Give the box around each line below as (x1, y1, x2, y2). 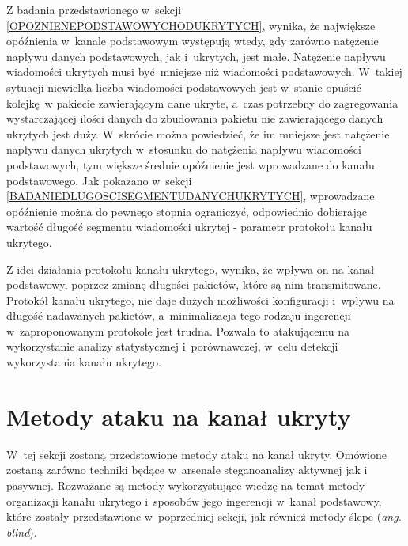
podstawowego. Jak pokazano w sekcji (6, 172, 192, 188)
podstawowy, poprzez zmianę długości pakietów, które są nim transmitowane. (6, 276, 381, 293)
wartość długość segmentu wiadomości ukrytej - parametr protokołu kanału (6, 218, 372, 235)
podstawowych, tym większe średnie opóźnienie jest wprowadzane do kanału (6, 156, 375, 173)
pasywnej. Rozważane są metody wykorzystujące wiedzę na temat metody (6, 476, 365, 493)
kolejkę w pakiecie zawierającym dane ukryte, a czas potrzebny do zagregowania (6, 94, 399, 111)
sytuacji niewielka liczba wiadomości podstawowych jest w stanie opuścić (6, 78, 361, 95)
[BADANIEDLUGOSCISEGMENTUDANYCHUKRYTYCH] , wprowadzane (6, 188, 375, 204)
